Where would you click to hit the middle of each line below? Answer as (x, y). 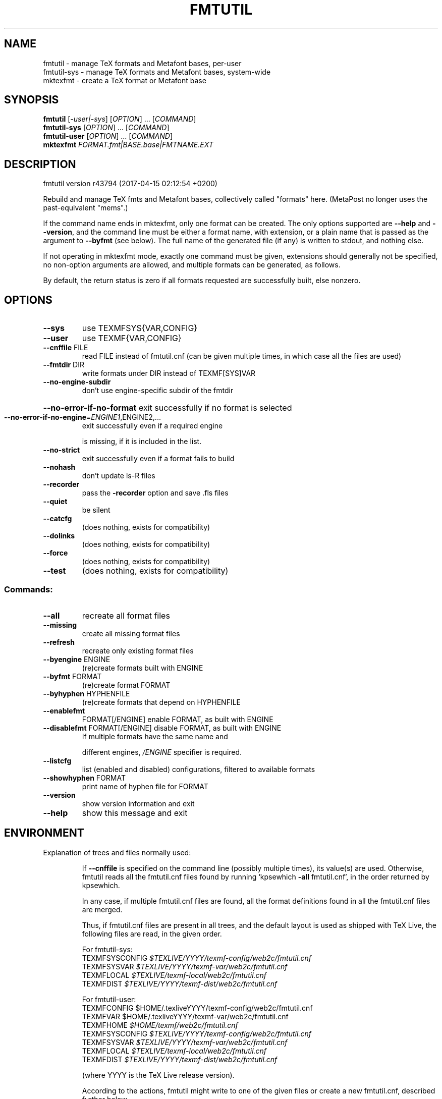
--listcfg (57, 760)
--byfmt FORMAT (72, 676)
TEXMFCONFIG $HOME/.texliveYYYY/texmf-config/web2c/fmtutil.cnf (197, 1008)
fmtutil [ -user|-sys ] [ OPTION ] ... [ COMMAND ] (120, 119)
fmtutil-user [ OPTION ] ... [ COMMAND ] (108, 136)
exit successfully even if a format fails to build (158, 459)
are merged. (102, 909)
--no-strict (62, 450)
